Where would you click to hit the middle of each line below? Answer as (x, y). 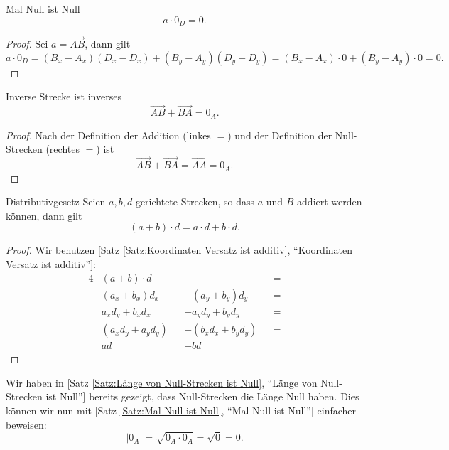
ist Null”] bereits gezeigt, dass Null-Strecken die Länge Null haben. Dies (202, 396)
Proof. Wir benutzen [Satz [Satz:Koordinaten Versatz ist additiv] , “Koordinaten (179, 250)
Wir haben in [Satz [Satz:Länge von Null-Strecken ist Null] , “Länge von (162, 382)
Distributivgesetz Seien (56, 202)
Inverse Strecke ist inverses (64, 96)
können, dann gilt (44, 215)
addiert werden (330, 202)
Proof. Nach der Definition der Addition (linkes (108, 135)
